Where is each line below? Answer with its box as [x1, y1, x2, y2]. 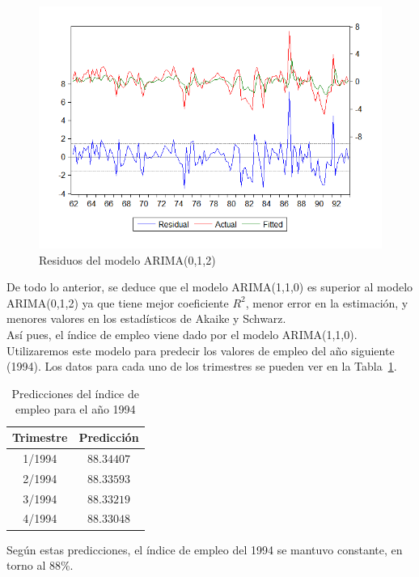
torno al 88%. [6, 557, 74, 574]
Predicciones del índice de [11, 384, 139, 401]
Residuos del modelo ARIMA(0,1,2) [39, 251, 216, 268]
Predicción [78, 429, 139, 446]
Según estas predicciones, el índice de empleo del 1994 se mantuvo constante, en [6, 541, 403, 558]
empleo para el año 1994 [15, 401, 136, 418]
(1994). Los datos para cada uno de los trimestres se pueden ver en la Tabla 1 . [6, 358, 397, 375]
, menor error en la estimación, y [245, 294, 408, 311]
